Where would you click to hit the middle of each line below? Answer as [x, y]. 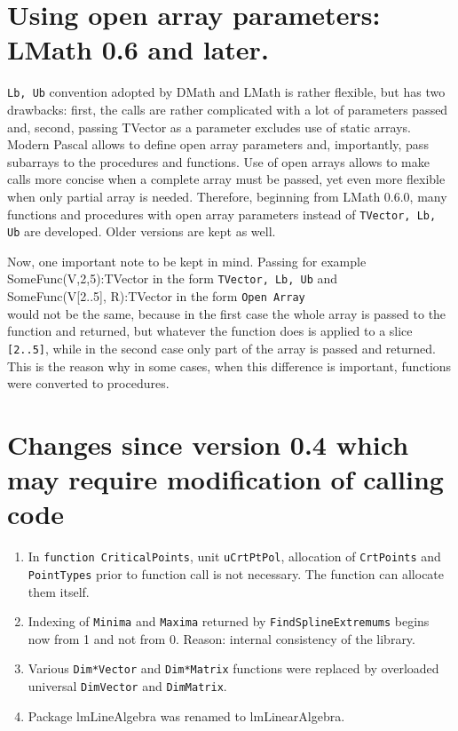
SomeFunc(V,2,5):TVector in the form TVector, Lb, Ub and [173, 278]
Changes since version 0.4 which [208, 444]
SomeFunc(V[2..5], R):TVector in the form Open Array [156, 296]
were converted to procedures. [88, 383]
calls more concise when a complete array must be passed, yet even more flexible [226, 179]
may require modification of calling [225, 479]
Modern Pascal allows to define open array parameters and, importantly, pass [218, 144]
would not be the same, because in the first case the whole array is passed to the [227, 313]
